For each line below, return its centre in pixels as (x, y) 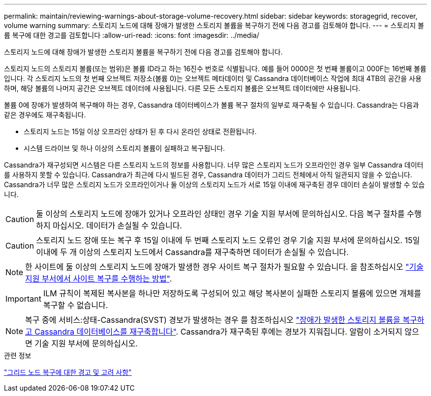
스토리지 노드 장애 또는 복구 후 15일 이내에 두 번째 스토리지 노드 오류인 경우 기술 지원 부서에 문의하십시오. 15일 (228, 240)
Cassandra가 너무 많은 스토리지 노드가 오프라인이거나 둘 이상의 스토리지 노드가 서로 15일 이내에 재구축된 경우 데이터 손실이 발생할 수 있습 (215, 184)
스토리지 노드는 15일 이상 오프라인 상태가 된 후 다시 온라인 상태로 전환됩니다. (140, 131)
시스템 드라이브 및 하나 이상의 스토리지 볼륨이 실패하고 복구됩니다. (124, 148)
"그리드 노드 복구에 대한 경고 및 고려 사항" (68, 372)
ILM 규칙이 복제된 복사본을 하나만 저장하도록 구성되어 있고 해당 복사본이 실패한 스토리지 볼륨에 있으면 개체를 (232, 293)
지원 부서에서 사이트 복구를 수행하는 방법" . (99, 279)
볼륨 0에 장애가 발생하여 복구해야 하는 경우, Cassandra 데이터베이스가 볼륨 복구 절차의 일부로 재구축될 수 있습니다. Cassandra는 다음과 (212, 105)
